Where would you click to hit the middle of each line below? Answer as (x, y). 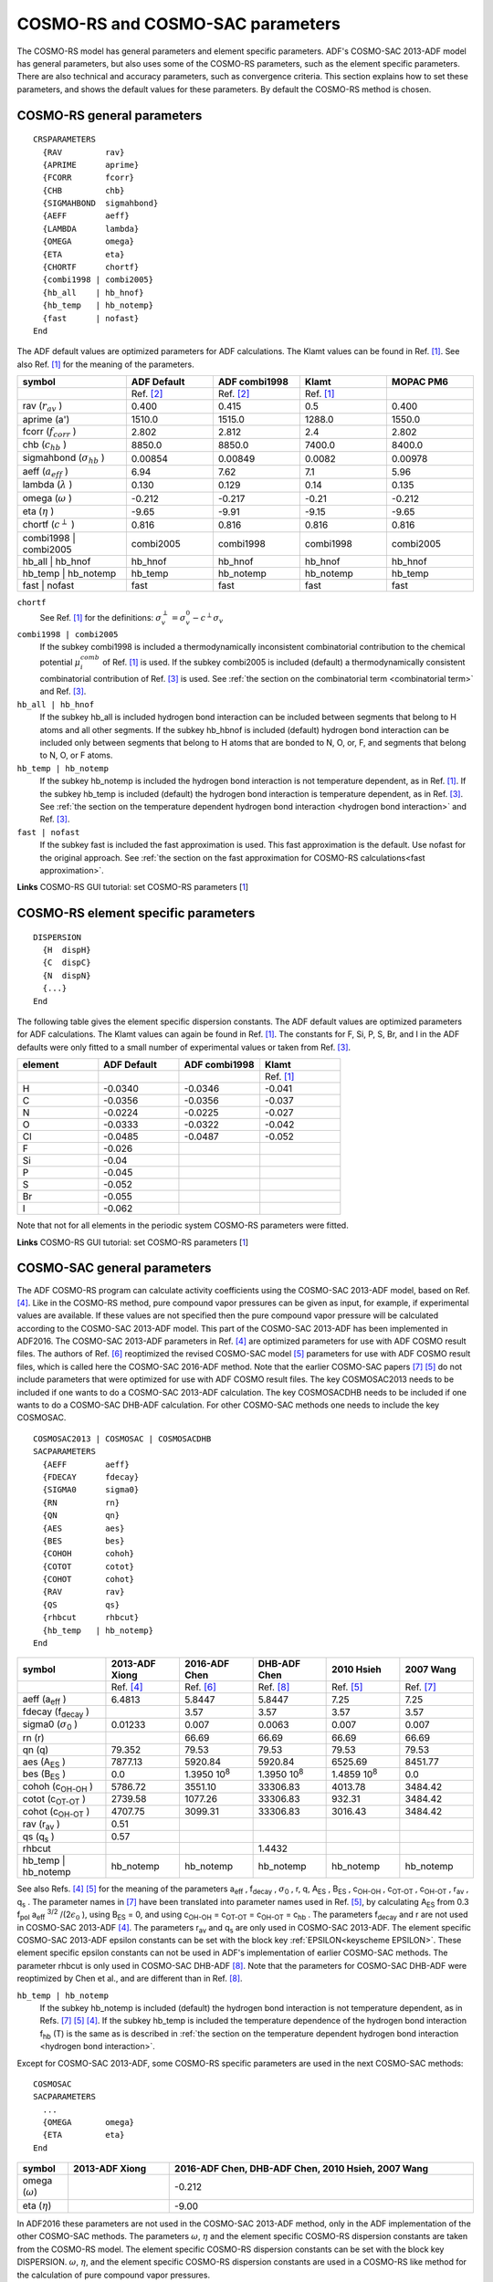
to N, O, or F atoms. (76, 755)
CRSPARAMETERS (64, 140)
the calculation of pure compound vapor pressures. (113, 2275)
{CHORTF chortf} (91, 267)
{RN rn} (81, 1502)
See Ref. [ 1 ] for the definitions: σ (101, 617)
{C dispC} (67, 963)
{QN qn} (81, 1516)
